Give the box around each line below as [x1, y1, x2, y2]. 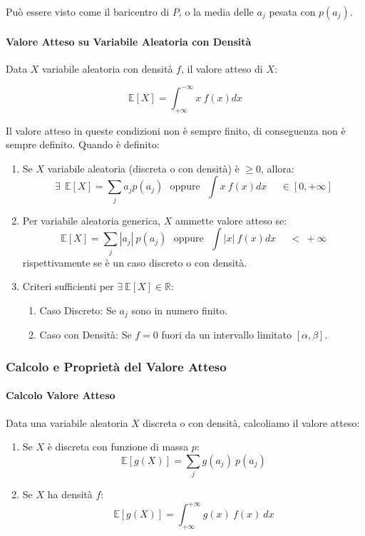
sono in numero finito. [131, 302, 227, 317]
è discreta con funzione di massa [47, 439, 189, 454]
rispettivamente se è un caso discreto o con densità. [22, 254, 247, 269]
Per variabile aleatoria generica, [22, 212, 161, 227]
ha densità [47, 487, 93, 502]
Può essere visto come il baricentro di [6, 4, 170, 19]
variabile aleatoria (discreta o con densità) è [47, 160, 240, 175]
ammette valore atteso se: [175, 212, 287, 227]
